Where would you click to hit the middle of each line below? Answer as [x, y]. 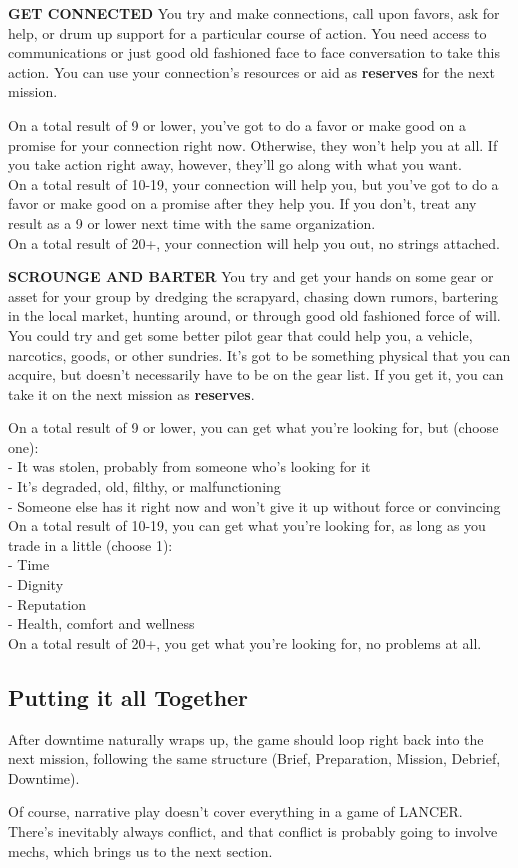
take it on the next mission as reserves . [131, 393]
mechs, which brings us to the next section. [140, 850]
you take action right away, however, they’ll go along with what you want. [235, 164]
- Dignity [36, 584]
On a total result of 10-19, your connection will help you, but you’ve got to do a [253, 183]
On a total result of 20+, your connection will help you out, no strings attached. [254, 242]
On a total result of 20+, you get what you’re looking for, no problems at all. [245, 642]
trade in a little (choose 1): [90, 544]
